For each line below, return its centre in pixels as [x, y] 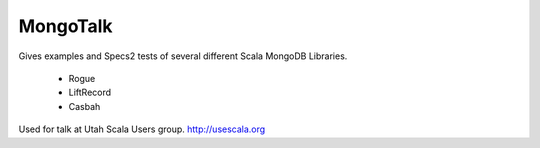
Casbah [84, 106]
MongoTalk [66, 26]
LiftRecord [90, 92]
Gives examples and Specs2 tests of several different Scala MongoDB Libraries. [183, 56]
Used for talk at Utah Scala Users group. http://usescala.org [142, 129]
